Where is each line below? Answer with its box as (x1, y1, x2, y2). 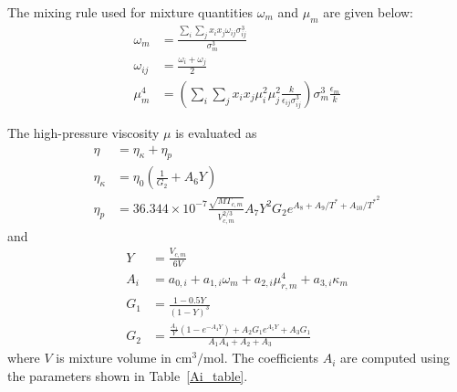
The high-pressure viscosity (7, 122, 160, 142)
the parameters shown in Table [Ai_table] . (7, 366, 248, 386)
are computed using (340, 348, 451, 367)
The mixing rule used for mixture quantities (7, 3, 254, 21)
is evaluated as (175, 122, 257, 142)
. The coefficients (223, 348, 319, 367)
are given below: (323, 3, 414, 21)
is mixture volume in (56, 348, 171, 367)
